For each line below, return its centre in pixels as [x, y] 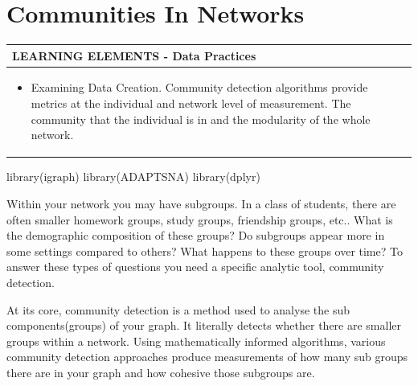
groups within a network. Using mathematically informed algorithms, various [196, 341]
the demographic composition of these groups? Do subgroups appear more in [196, 235]
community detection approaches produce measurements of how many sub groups [207, 357]
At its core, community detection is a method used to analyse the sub [178, 309]
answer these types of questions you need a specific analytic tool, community [195, 267]
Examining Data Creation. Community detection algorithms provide [199, 87]
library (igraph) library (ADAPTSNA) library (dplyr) [133, 177]
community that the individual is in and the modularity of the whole [201, 119]
